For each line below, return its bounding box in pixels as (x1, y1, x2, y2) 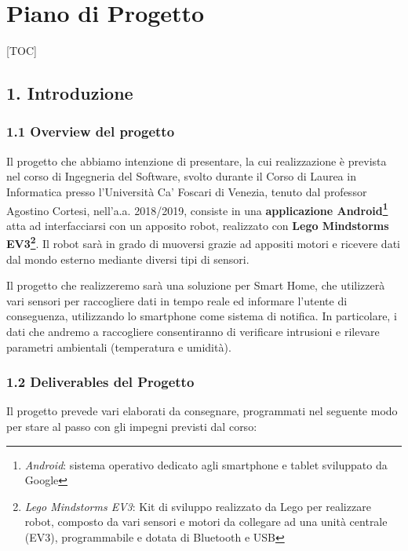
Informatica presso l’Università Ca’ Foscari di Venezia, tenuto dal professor (6, 183, 367, 199)
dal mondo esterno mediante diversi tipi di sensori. (6, 250, 250, 267)
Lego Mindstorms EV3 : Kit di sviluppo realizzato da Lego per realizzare (24, 498, 371, 514)
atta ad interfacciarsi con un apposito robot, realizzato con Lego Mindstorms (6, 217, 389, 233)
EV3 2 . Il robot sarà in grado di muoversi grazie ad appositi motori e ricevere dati (6, 233, 400, 251)
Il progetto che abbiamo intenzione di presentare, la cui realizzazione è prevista (6, 152, 387, 169)
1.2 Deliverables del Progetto (6, 372, 195, 392)
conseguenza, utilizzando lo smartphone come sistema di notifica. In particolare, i (6, 308, 397, 324)
